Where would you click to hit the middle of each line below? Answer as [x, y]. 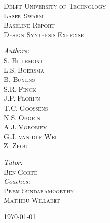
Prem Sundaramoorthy [39, 190]
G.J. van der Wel [31, 136]
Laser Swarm [24, 15]
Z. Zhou [16, 146]
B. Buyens [19, 79]
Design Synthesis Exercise [44, 34]
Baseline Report [29, 25]
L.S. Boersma [24, 70]
